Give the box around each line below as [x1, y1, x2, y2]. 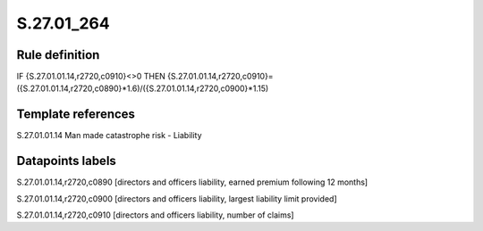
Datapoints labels [16, 153, 116, 169]
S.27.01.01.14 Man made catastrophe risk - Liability [16, 130, 202, 141]
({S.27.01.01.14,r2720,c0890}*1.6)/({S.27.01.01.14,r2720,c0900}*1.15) [16, 83, 269, 94]
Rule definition [16, 47, 100, 62]
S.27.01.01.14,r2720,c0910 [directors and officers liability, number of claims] [16, 210, 294, 220]
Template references [16, 107, 136, 122]
